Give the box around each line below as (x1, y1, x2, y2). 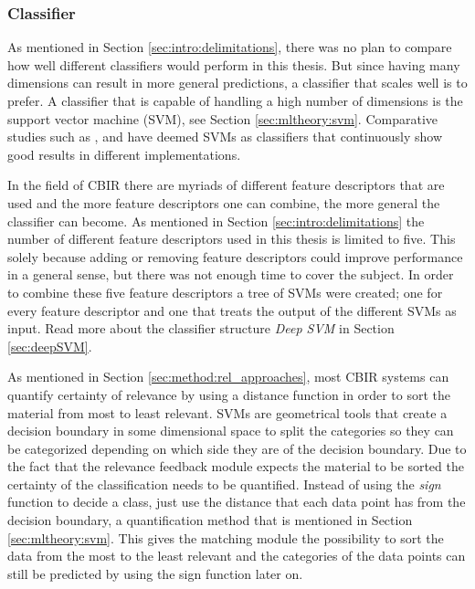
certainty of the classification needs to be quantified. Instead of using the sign (7, 474, 441, 493)
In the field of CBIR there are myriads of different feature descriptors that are (7, 175, 445, 195)
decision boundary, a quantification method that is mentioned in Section (7, 510, 413, 530)
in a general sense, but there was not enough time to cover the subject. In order (7, 265, 454, 284)
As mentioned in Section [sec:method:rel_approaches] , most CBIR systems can (7, 367, 449, 386)
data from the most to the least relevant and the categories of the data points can (7, 546, 466, 565)
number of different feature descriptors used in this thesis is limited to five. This (7, 229, 456, 248)
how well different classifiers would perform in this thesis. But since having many (7, 55, 460, 74)
